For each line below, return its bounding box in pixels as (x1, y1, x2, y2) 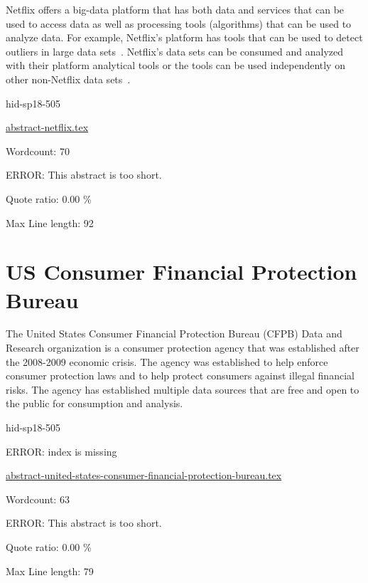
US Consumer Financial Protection (6, 257, 357, 286)
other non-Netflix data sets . (6, 71, 131, 86)
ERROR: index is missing (6, 443, 117, 458)
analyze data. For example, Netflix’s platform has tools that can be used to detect (6, 30, 363, 45)
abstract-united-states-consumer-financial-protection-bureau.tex (6, 468, 282, 483)
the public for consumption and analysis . (6, 396, 183, 411)
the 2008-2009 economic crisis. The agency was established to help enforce (6, 354, 328, 369)
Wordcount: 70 (6, 143, 70, 158)
